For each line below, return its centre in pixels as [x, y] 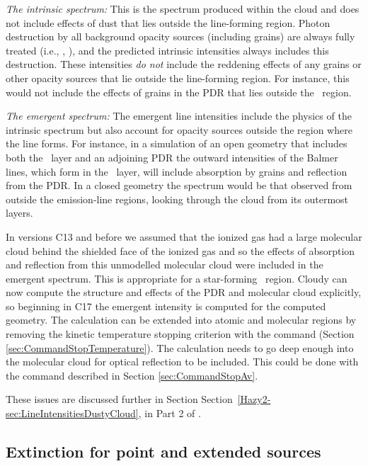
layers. [19, 213]
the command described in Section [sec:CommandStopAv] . [132, 375]
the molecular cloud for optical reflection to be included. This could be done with [182, 362]
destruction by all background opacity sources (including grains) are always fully [180, 36]
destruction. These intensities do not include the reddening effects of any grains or [184, 64]
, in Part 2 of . [169, 413]
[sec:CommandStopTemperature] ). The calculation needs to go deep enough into [180, 347]
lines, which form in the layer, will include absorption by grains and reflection [177, 171]
